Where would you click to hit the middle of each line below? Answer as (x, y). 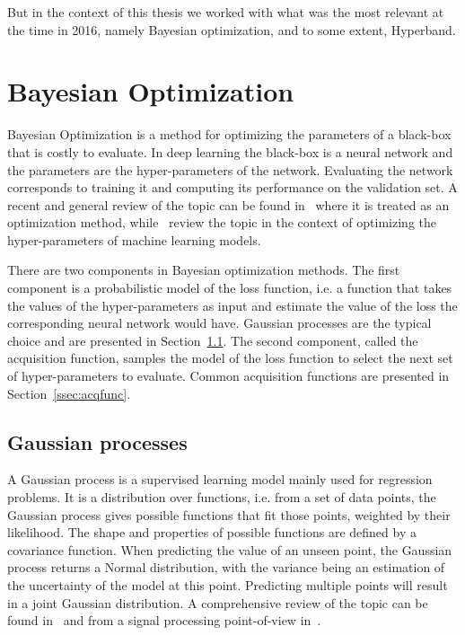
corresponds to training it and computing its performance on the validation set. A (232, 187)
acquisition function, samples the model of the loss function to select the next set (230, 358)
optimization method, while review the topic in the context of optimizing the (222, 222)
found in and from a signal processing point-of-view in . (164, 620)
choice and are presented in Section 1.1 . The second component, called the (213, 340)
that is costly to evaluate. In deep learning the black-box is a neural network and (230, 151)
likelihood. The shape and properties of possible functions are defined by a (212, 532)
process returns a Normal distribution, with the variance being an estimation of (226, 567)
